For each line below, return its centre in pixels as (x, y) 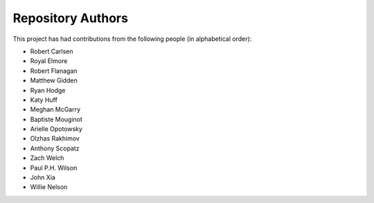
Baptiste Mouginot (56, 119)
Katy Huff (44, 100)
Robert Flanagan (54, 71)
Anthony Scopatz (55, 148)
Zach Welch (47, 158)
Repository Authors (70, 18)
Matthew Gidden (54, 80)
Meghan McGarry (55, 109)
